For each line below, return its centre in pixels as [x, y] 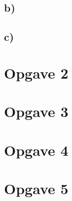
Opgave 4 [36, 150]
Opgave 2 [36, 72]
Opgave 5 [36, 188]
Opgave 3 [36, 111]
